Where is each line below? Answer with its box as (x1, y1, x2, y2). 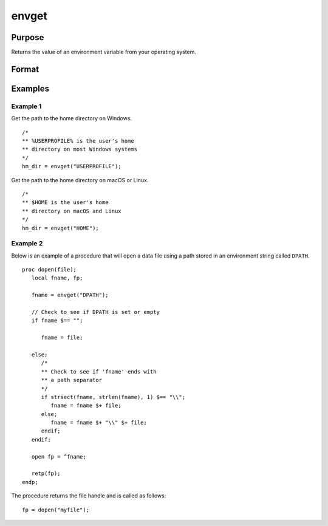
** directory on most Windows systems (22, 146, 138, 153)
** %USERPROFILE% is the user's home (22, 137, 135, 145)
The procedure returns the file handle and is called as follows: (11, 492, 166, 499)
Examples (11, 83, 50, 94)
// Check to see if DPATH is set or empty (31, 309, 160, 316)
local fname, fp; (31, 275, 83, 282)
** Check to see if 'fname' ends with (41, 368, 157, 375)
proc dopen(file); (22, 266, 77, 273)
